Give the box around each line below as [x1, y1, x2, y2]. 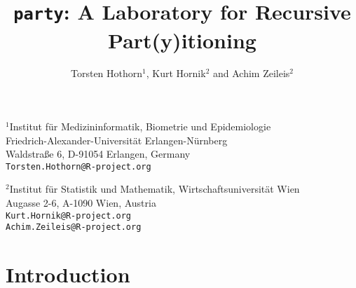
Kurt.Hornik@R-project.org [6, 210, 131, 221]
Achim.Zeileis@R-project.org [6, 222, 142, 233]
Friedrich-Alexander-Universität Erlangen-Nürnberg [6, 132, 228, 147]
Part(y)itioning [108, 25, 256, 54]
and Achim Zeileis [212, 66, 290, 81]
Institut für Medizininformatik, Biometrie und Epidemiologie [9, 119, 271, 134]
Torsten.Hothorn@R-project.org [6, 161, 151, 172]
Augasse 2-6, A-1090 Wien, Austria [6, 196, 156, 210]
